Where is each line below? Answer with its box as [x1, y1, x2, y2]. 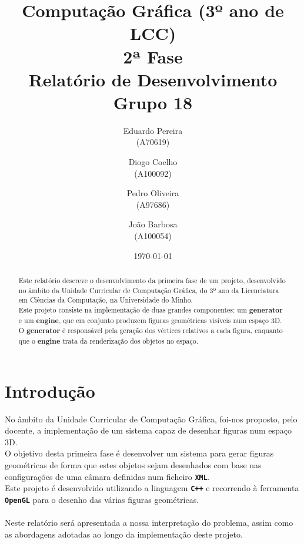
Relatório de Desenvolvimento [28, 67, 278, 91]
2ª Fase [123, 44, 183, 68]
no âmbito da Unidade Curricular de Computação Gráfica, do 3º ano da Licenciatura [18, 285, 279, 295]
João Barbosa [128, 218, 178, 230]
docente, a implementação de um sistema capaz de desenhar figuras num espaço [5, 424, 292, 436]
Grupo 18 [113, 90, 193, 114]
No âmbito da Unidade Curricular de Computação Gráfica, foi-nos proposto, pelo [5, 412, 298, 425]
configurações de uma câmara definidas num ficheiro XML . [5, 470, 210, 482]
